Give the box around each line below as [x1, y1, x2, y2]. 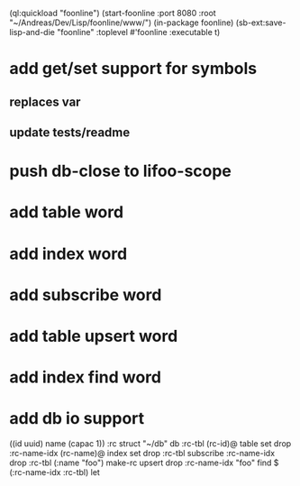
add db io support [9, 408, 145, 429]
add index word [9, 243, 128, 264]
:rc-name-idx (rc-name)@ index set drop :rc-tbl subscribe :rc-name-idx [9, 448, 276, 459]
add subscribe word [9, 284, 162, 305]
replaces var [9, 94, 81, 109]
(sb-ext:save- [235, 17, 286, 28]
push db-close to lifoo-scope [9, 161, 232, 181]
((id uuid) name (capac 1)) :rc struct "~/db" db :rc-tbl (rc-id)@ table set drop [9, 438, 292, 449]
